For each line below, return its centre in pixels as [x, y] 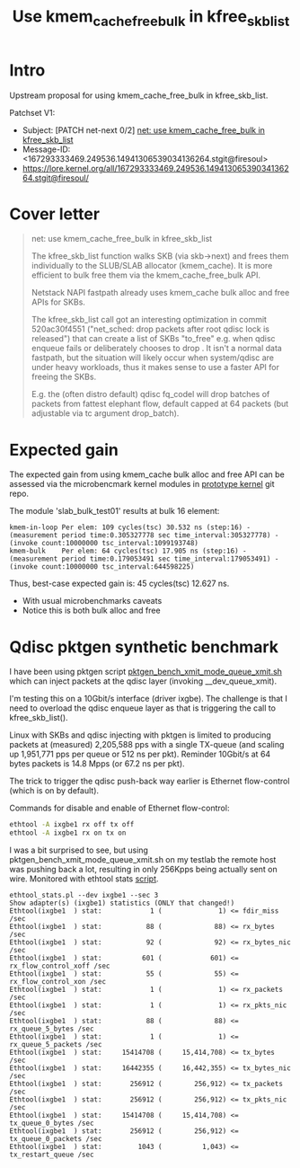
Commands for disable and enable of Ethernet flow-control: [119, 808]
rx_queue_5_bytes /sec [52, 1029]
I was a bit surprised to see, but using [79, 850]
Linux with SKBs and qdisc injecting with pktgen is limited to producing [140, 735]
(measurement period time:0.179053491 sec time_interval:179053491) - [144, 559]
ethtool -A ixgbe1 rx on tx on [68, 833]
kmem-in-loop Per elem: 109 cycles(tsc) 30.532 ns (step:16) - [130, 527]
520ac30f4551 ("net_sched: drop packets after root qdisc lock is [150, 329]
